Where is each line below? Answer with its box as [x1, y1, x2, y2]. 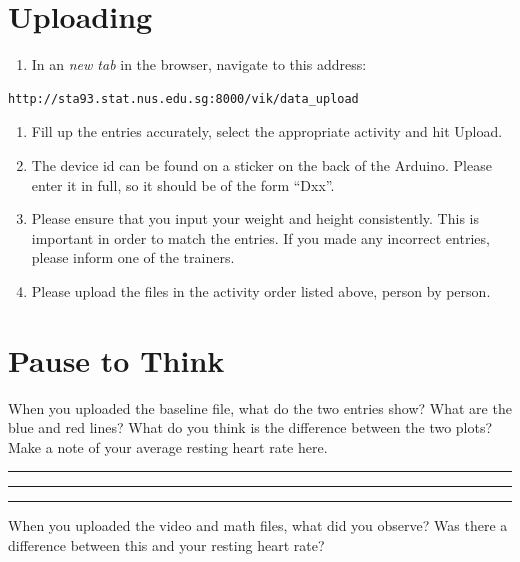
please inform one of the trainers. [31, 247, 235, 268]
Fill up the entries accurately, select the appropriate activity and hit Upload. [31, 121, 503, 142]
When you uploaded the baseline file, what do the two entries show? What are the [8, 397, 512, 418]
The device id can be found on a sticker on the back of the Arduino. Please [31, 154, 492, 175]
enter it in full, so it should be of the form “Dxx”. [31, 174, 335, 195]
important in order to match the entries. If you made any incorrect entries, [31, 227, 490, 248]
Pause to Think [8, 339, 225, 380]
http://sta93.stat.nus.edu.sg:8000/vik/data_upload [8, 91, 359, 106]
